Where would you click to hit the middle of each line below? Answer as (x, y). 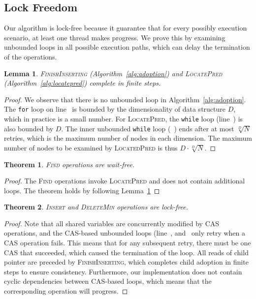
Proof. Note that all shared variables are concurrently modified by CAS (112, 223)
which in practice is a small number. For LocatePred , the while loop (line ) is (124, 119)
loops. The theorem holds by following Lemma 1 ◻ (82, 190)
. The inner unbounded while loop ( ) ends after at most (148, 128)
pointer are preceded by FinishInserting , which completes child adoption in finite (126, 262)
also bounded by (29, 128)
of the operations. (31, 56)
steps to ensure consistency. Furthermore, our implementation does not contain (123, 271)
